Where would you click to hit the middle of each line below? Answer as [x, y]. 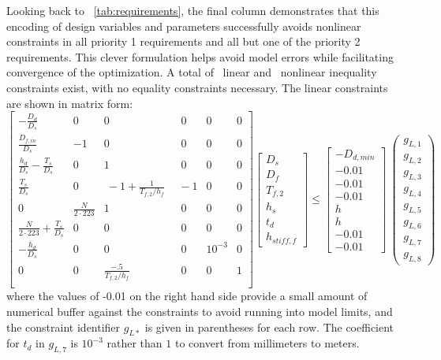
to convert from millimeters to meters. [267, 343]
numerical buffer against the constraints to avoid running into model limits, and [200, 312]
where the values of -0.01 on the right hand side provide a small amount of [187, 296]
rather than [135, 343]
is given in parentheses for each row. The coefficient [269, 327]
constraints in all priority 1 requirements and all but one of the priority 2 [183, 41]
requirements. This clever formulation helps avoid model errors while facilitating [200, 56]
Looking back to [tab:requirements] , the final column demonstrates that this [193, 10]
